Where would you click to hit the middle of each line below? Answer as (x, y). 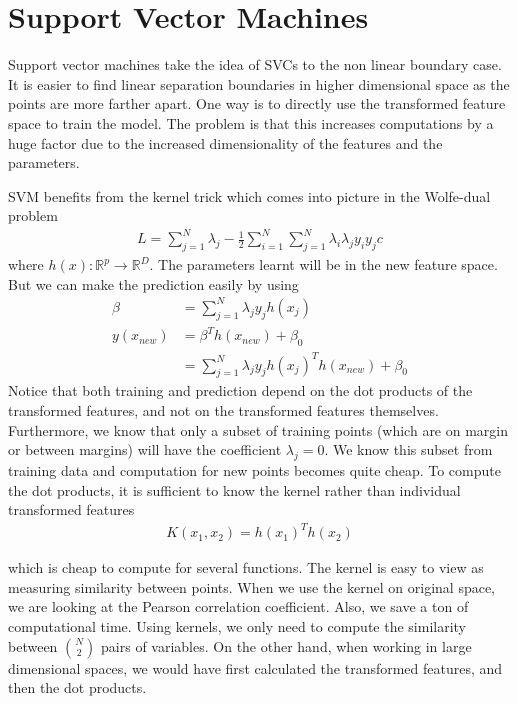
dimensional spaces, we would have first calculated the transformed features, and (255, 667)
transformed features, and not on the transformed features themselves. (223, 409)
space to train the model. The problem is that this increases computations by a (251, 122)
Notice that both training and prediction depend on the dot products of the (240, 390)
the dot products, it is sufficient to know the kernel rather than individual (234, 489)
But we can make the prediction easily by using (153, 283)
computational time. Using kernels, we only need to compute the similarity (237, 626)
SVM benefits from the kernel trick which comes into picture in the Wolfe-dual (249, 195)
